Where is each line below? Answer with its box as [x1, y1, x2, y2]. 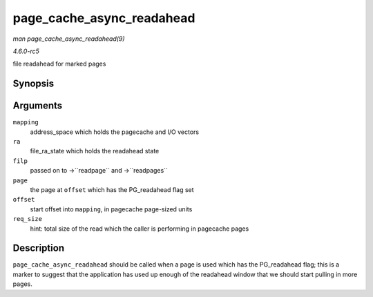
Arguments [12, 100, 63, 112]
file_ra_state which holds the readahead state [30, 147, 160, 155]
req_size [12, 215, 43, 223]
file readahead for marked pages [12, 59, 106, 68]
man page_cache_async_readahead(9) [12, 35, 125, 43]
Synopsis [12, 78, 55, 90]
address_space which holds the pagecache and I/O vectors [30, 128, 200, 136]
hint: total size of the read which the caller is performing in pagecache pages [30, 224, 249, 233]
